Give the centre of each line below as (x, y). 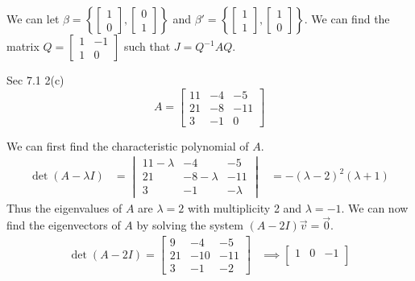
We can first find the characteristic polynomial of (128, 145)
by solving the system (190, 225)
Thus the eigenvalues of (64, 207)
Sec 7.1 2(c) (35, 80)
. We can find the (347, 19)
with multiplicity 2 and (245, 207)
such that (147, 46)
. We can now (375, 207)
